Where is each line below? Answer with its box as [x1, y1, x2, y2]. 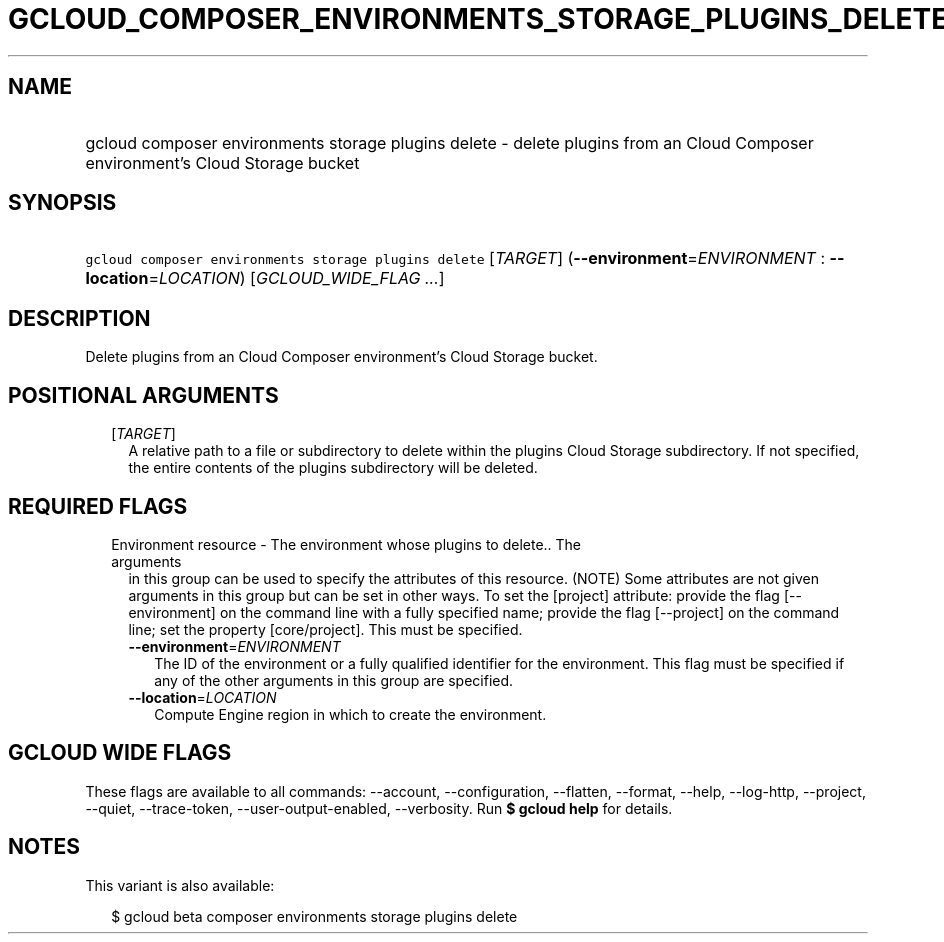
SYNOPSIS [8, 190, 117, 216]
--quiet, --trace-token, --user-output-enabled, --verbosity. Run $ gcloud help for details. [85, 799, 673, 817]
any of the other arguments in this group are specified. [154, 671, 514, 689]
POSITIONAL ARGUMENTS [8, 382, 279, 408]
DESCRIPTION [8, 305, 151, 331]
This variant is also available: [85, 876, 275, 894]
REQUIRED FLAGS [8, 493, 188, 519]
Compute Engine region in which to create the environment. [154, 705, 547, 723]
